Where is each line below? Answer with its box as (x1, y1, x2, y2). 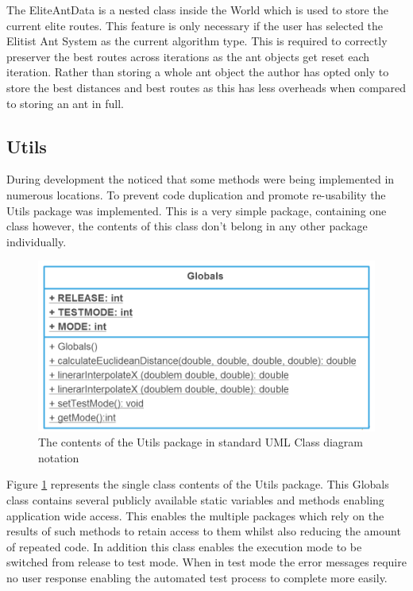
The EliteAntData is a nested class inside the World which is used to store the (6, 2, 388, 17)
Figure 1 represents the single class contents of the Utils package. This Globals (6, 476, 389, 492)
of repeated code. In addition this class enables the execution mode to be (6, 538, 362, 554)
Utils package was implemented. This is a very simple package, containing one (6, 202, 387, 218)
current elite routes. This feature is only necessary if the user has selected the (6, 17, 384, 33)
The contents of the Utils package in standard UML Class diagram (38, 434, 363, 450)
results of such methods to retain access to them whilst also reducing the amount (6, 523, 401, 539)
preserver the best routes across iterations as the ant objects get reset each (6, 48, 370, 64)
